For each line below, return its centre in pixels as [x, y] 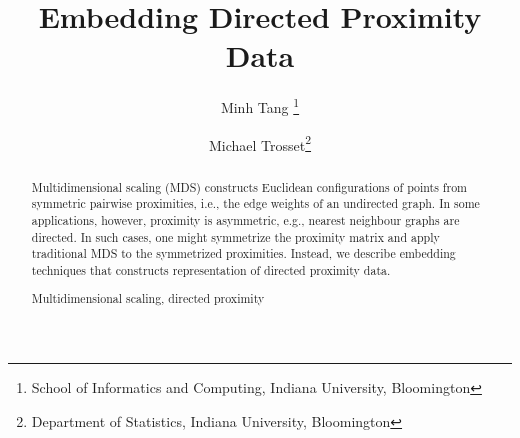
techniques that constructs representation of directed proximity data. [211, 269]
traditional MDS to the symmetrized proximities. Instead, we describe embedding [243, 253]
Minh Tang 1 [260, 105]
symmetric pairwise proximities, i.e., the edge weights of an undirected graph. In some [255, 203]
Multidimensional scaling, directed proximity [148, 298]
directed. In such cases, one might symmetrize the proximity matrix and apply [235, 236]
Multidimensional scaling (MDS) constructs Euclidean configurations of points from [249, 186]
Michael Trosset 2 [260, 143]
